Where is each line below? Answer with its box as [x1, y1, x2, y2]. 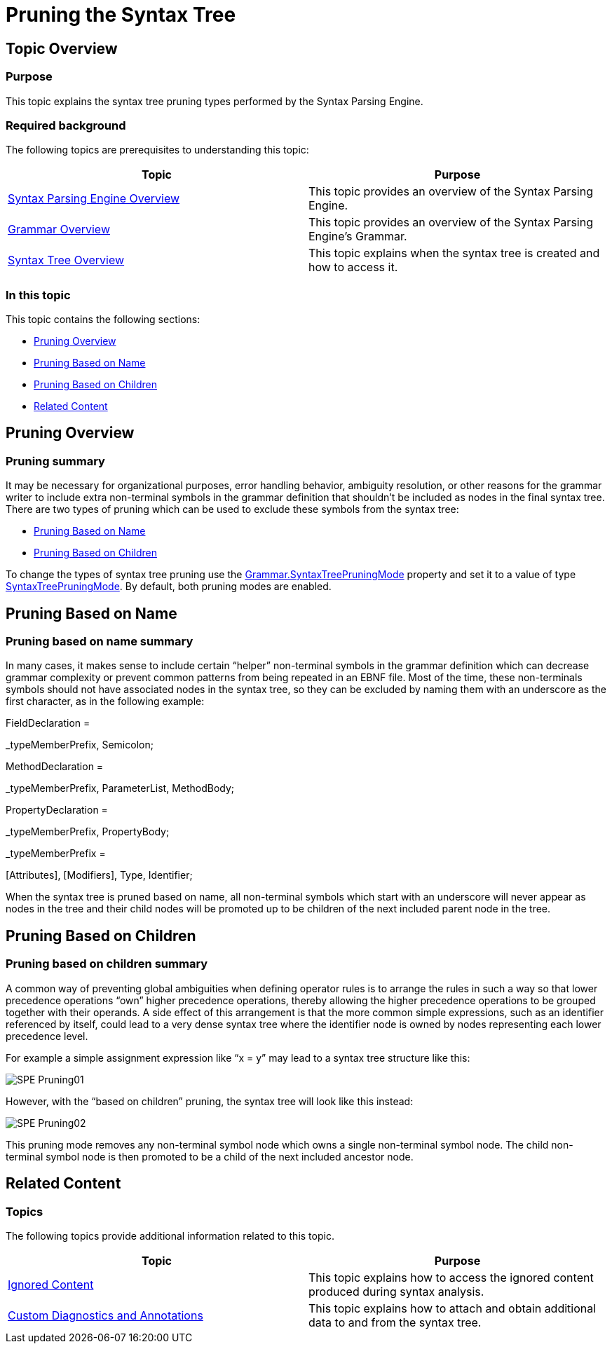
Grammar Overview [8, 222, 110, 237]
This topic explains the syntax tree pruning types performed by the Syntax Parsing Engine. [6, 95, 423, 107]
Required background [6, 118, 126, 132]
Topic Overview [6, 39, 118, 57]
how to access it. [308, 260, 398, 275]
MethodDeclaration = [6, 760, 104, 773]
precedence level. [6, 1029, 88, 1042]
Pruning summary [6, 453, 105, 468]
